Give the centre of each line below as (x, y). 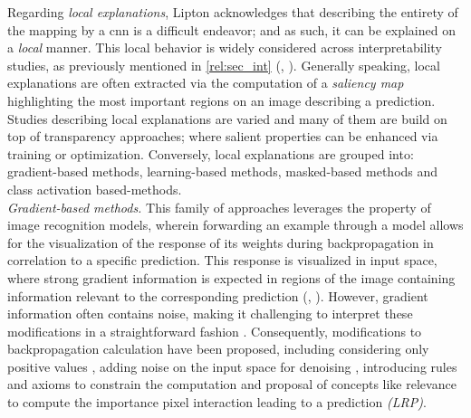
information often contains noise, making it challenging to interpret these (210, 313)
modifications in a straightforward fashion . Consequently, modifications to (215, 331)
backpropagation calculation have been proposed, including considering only (218, 349)
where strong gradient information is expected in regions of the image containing (231, 277)
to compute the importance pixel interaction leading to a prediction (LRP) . (217, 402)
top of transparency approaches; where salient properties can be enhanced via (223, 136)
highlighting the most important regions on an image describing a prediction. (221, 100)
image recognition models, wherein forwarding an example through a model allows (235, 225)
